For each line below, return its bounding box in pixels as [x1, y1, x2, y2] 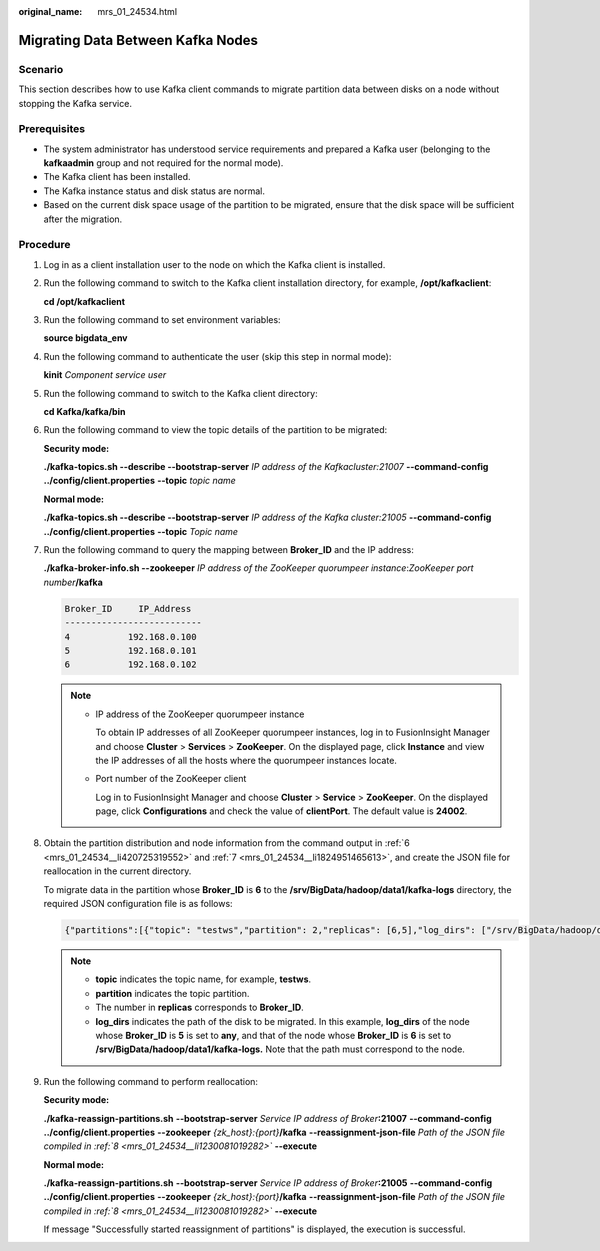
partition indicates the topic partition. [95, 987, 250, 999]
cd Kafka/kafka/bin [43, 405, 126, 417]
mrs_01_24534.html [97, 6, 178, 17]
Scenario [18, 62, 64, 76]
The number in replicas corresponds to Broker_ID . [95, 1001, 304, 1014]
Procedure [18, 238, 71, 252]
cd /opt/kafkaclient [43, 295, 125, 307]
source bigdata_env [43, 332, 129, 344]
